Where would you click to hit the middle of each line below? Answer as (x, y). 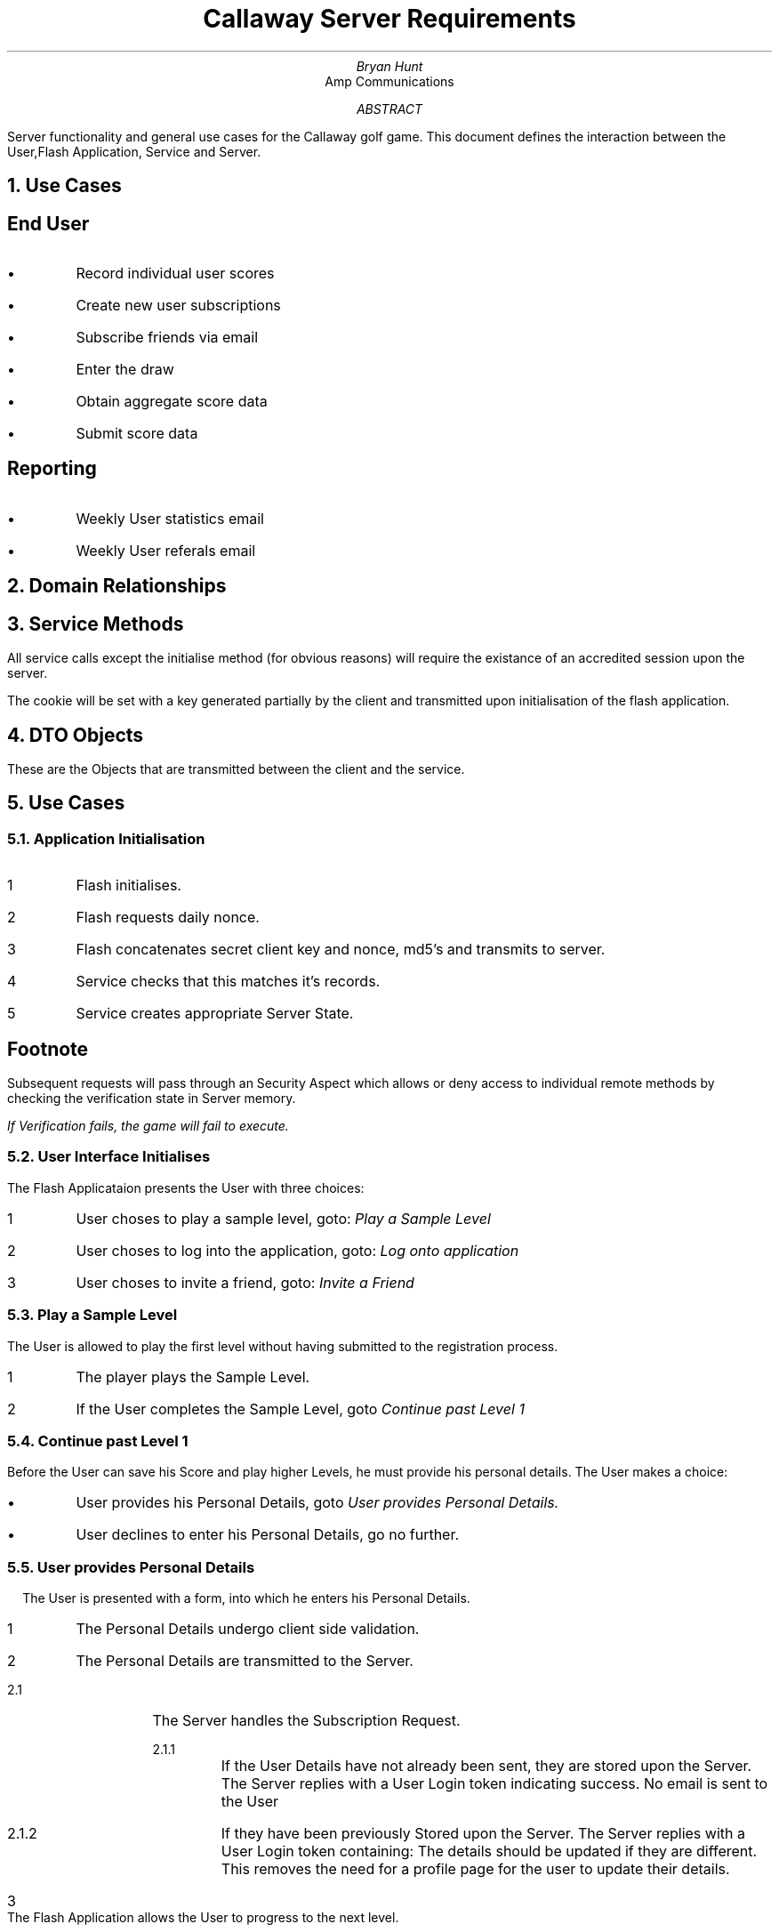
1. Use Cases (64, 186)
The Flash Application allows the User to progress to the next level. (203, 1918)
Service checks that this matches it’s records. (228, 982)
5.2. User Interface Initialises (109, 1157)
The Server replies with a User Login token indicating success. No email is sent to (494, 1784)
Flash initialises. (128, 885)
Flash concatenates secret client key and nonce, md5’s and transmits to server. (341, 950)
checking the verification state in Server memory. (152, 1099)
